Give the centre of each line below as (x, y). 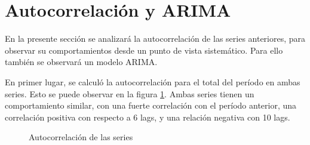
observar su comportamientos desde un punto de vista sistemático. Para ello (144, 50)
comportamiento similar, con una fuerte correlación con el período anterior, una (151, 105)
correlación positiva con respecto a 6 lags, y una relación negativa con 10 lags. (148, 117)
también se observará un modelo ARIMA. (81, 62)
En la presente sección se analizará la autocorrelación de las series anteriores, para (155, 38)
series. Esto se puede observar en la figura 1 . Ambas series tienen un (130, 93)
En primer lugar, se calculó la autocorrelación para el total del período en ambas (153, 81)
